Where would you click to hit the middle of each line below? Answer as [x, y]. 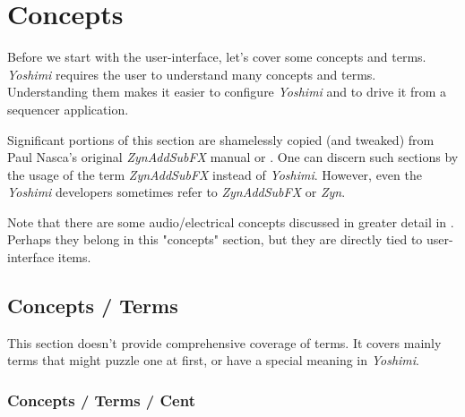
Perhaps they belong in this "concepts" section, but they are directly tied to [215, 239]
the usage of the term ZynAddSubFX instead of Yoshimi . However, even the [215, 174]
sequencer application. [68, 109]
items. [74, 257]
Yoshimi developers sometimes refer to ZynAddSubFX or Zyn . [177, 192]
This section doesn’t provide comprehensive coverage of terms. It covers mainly [224, 342]
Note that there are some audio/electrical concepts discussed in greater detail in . [231, 221]
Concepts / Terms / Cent [101, 400]
